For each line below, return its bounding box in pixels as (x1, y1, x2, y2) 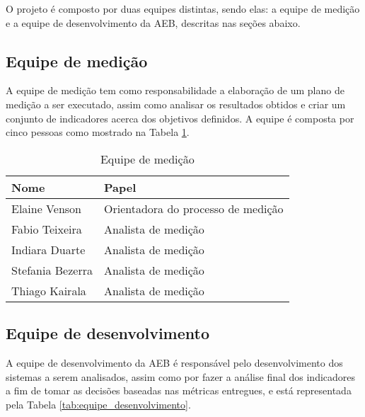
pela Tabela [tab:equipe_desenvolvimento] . (6, 396, 191, 411)
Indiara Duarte (11, 241, 86, 258)
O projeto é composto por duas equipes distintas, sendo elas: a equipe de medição (6, 1, 360, 16)
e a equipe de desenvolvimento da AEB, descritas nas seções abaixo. (6, 15, 301, 30)
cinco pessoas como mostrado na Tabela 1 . (6, 125, 190, 139)
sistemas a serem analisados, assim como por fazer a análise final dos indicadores (6, 369, 356, 384)
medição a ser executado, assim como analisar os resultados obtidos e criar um (6, 96, 346, 111)
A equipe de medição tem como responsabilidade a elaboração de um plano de (6, 83, 344, 98)
